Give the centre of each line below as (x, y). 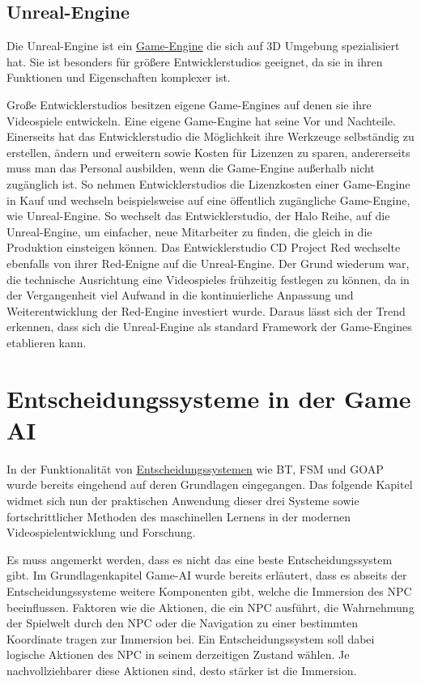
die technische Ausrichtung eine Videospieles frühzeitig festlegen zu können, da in (208, 279)
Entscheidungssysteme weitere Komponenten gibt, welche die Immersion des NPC (209, 591)
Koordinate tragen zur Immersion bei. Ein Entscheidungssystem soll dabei (191, 638)
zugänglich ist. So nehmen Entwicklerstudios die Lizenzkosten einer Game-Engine (208, 183)
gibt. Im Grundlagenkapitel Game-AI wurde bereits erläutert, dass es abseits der (207, 575)
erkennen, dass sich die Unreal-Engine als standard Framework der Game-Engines (209, 327)
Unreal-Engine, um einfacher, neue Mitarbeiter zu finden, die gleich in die (189, 231)
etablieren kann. (47, 342)
